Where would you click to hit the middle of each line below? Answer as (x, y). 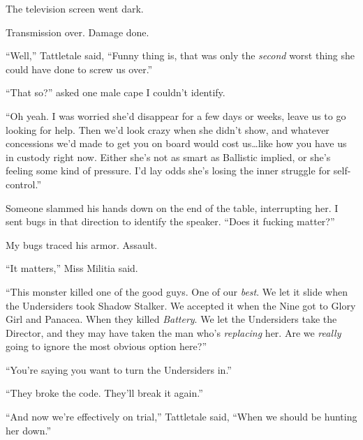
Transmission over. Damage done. (77, 32)
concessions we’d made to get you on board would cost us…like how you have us (176, 143)
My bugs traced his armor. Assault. (82, 244)
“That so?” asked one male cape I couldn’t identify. (116, 92)
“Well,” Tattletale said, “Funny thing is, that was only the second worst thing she (180, 55)
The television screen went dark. (75, 8)
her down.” (28, 430)
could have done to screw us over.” (79, 69)
